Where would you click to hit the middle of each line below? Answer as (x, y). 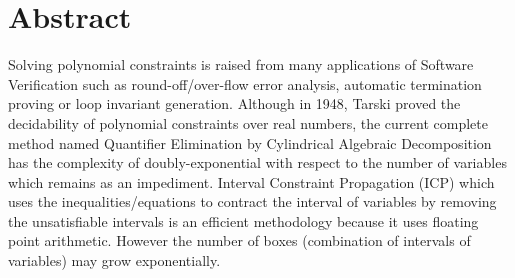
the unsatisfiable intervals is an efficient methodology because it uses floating (243, 220)
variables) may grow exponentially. (114, 260)
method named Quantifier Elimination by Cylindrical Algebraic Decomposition (250, 142)
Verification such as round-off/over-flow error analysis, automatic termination (245, 83)
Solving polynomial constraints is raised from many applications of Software (241, 64)
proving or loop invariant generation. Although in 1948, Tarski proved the (234, 103)
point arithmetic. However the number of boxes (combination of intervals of (239, 240)
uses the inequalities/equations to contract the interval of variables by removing (252, 201)
